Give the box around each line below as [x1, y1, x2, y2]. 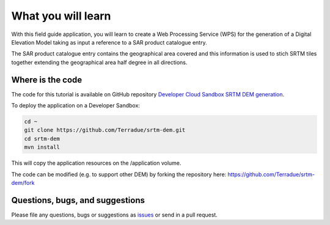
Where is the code [11, 74, 82, 85]
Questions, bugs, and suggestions [11, 195, 145, 205]
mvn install [24, 144, 61, 151]
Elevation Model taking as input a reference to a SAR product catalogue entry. [11, 38, 207, 46]
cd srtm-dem [24, 135, 61, 142]
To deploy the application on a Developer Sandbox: [11, 102, 141, 109]
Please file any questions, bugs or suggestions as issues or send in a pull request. [11, 211, 218, 218]
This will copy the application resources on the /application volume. [11, 159, 182, 167]
